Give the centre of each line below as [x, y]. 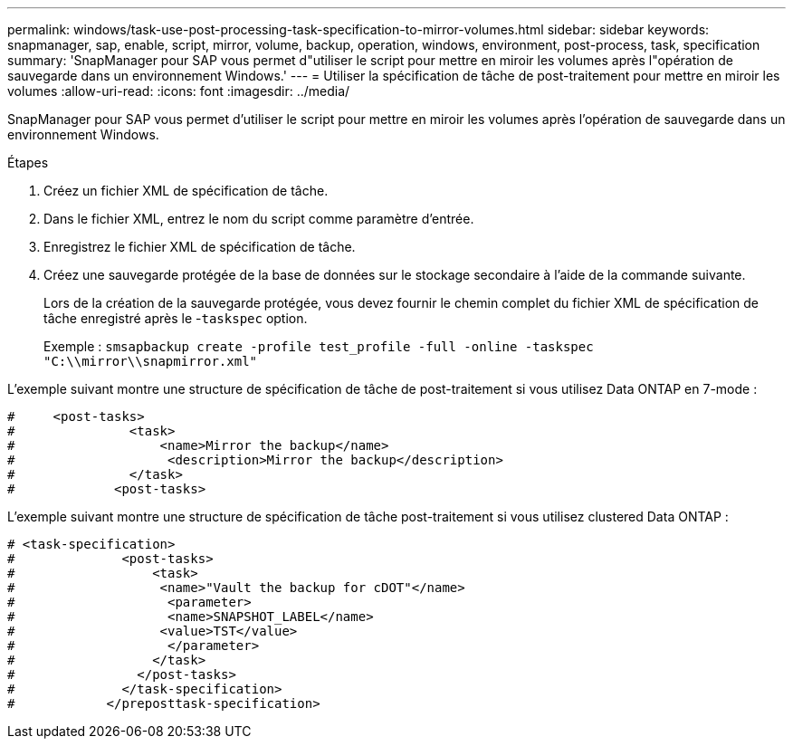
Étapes [28, 163]
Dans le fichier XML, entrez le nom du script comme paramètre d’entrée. [259, 219]
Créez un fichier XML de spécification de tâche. [186, 191]
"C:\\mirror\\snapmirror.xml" [151, 361]
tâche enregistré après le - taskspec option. [176, 318]
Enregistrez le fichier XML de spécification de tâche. [200, 247]
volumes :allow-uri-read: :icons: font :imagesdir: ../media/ [179, 91]
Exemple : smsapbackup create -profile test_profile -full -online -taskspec [319, 346]
